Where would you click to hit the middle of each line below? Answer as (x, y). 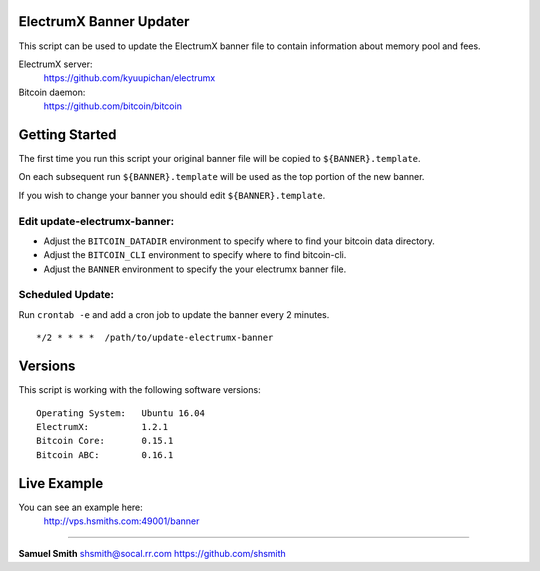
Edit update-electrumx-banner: (96, 221)
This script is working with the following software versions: (139, 390)
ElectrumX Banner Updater (104, 21)
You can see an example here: (81, 507)
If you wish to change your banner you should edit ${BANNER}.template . (172, 195)
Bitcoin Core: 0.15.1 (105, 441)
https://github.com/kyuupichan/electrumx (129, 78)
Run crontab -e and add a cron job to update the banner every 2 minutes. (174, 314)
